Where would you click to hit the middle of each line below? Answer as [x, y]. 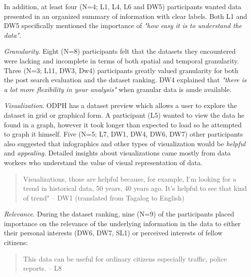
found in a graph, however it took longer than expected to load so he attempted [123, 124]
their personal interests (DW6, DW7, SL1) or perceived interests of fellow [113, 233]
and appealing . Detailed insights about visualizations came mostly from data [117, 153]
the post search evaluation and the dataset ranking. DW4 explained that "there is [125, 80]
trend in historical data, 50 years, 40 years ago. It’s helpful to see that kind [135, 188]
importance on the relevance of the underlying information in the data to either [122, 223]
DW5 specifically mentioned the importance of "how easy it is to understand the [123, 25]
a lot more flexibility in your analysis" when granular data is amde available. [118, 89]
